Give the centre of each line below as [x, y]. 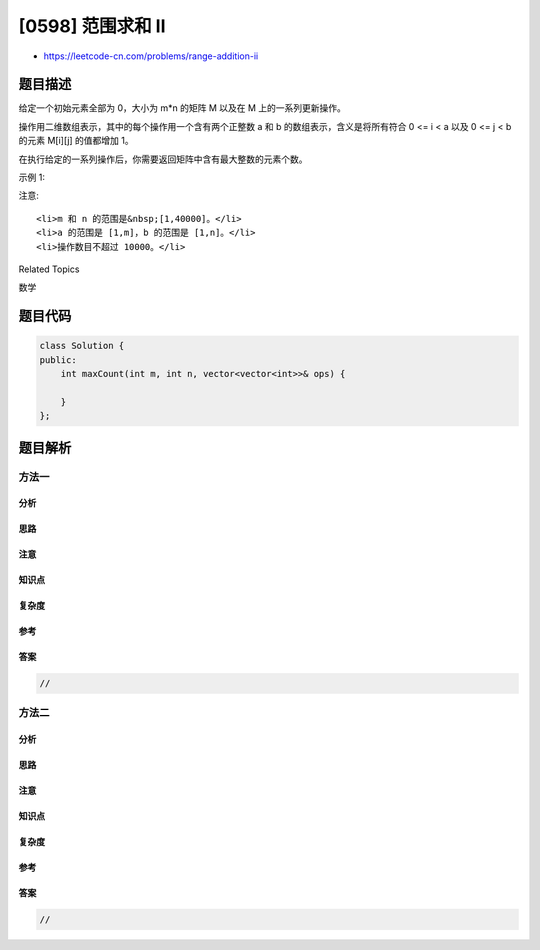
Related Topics [49, 269]
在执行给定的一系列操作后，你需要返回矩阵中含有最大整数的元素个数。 [163, 159]
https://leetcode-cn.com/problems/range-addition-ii [151, 56]
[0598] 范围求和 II [92, 26]
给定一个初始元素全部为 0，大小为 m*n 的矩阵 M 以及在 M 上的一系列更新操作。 [182, 108]
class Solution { [82, 346]
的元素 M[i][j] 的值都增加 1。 [76, 141]
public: [58, 359]
